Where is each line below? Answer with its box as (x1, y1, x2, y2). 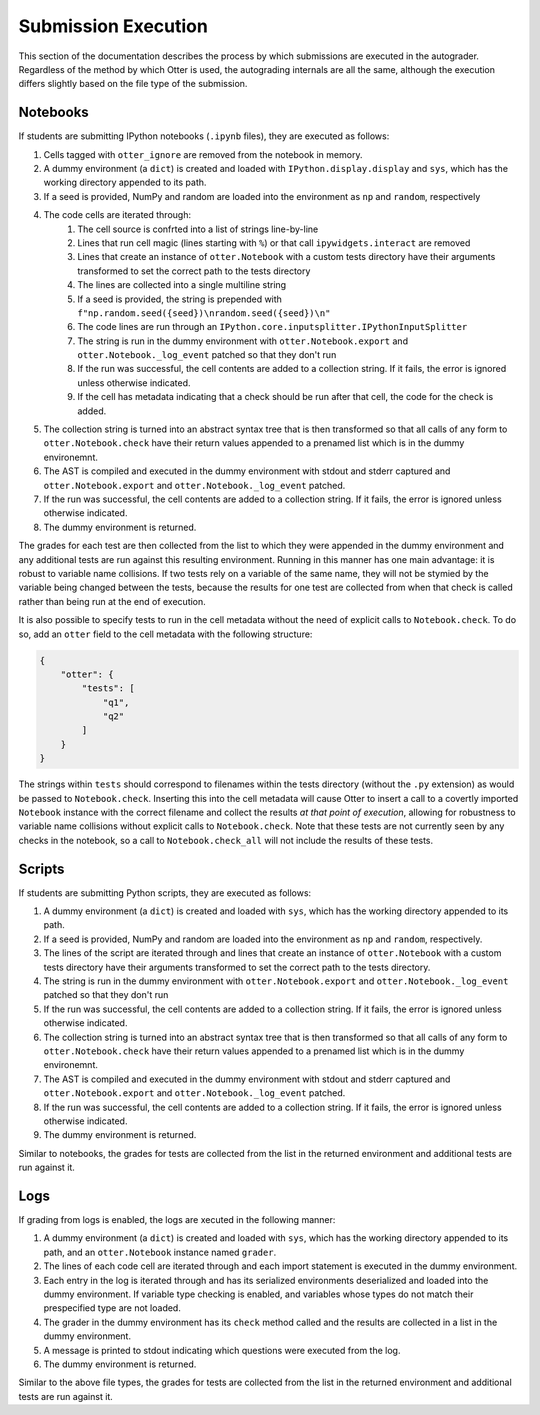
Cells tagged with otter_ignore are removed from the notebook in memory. (43, 148, 363, 160)
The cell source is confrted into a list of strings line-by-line (77, 223, 319, 235)
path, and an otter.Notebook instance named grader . (43, 1246, 277, 1258)
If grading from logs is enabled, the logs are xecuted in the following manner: (18, 1214, 336, 1226)
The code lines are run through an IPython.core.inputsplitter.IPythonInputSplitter (77, 321, 468, 333)
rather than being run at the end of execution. (18, 595, 207, 607)
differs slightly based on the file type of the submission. (18, 78, 248, 90)
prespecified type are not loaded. (43, 1302, 182, 1314)
